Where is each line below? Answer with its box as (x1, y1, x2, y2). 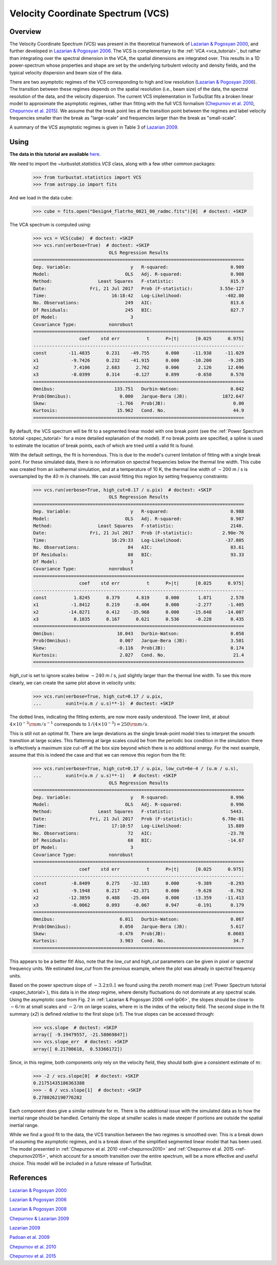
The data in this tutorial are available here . (9, 151, 101, 157)
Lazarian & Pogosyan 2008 (9, 1206, 67, 1212)
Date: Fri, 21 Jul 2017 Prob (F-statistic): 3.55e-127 (33, 285, 245, 291)
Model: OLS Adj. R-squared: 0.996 (33, 802, 245, 807)
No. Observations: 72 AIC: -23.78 (33, 830, 245, 836)
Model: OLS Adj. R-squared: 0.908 (33, 271, 245, 277)
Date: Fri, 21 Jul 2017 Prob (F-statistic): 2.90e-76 (33, 530, 245, 536)
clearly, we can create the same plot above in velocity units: (9, 680, 136, 686)
